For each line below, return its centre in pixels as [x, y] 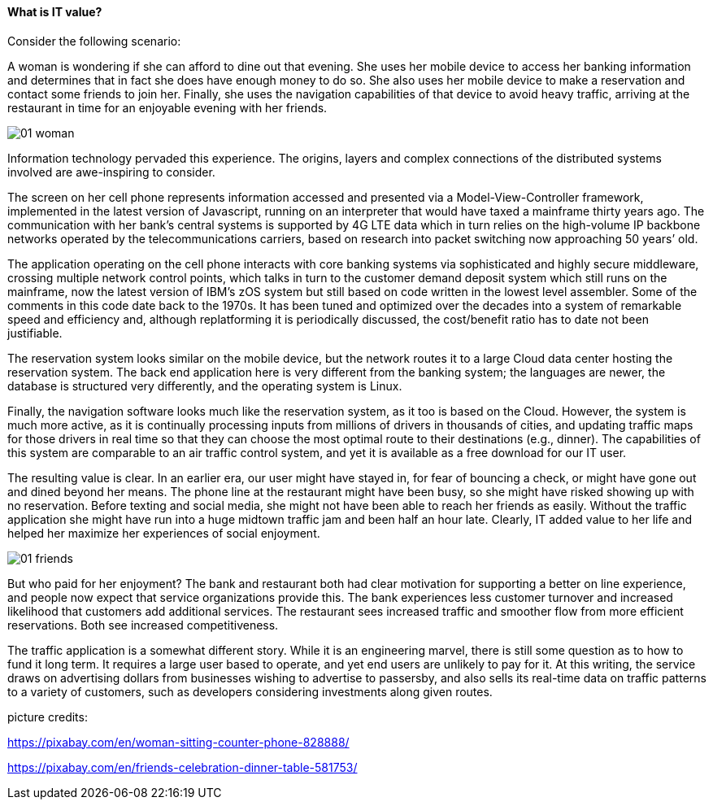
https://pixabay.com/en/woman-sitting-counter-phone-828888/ [178, 742]
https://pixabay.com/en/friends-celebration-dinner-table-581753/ [183, 767]
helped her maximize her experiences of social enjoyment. [164, 533]
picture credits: [48, 717]
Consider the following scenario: [94, 41]
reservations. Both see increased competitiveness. [143, 625]
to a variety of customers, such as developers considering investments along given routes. [250, 691]
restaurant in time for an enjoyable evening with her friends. [167, 107]
